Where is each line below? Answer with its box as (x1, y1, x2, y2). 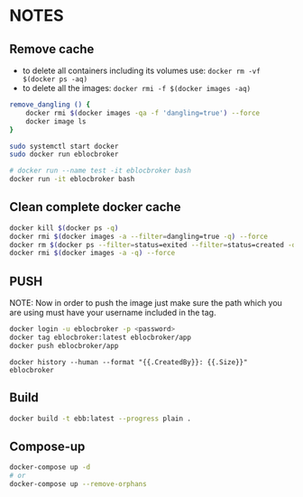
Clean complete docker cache (9, 199, 181, 215)
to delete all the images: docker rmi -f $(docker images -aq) (22, 83, 251, 93)
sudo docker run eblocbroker (9, 150, 119, 159)
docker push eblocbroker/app (9, 341, 119, 350)
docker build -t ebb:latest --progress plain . (9, 414, 192, 423)
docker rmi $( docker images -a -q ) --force (9, 249, 176, 258)
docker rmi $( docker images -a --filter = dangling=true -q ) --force (9, 232, 269, 241)
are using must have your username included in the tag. (9, 308, 216, 318)
